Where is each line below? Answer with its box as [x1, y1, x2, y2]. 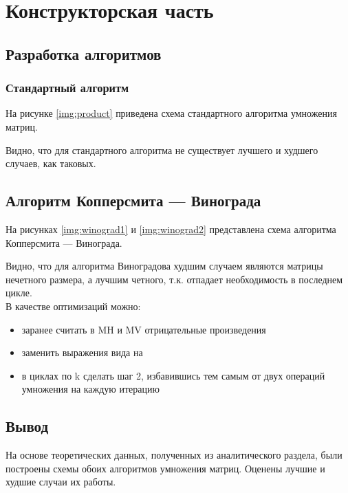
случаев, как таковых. [6, 156, 96, 171]
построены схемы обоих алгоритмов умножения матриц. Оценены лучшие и [6, 461, 325, 475]
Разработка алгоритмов [6, 43, 162, 64]
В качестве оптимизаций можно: [6, 298, 141, 313]
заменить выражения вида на [21, 345, 143, 360]
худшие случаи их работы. [6, 474, 116, 489]
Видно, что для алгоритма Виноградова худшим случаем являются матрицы [6, 259, 323, 273]
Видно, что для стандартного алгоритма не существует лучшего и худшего [6, 142, 318, 157]
